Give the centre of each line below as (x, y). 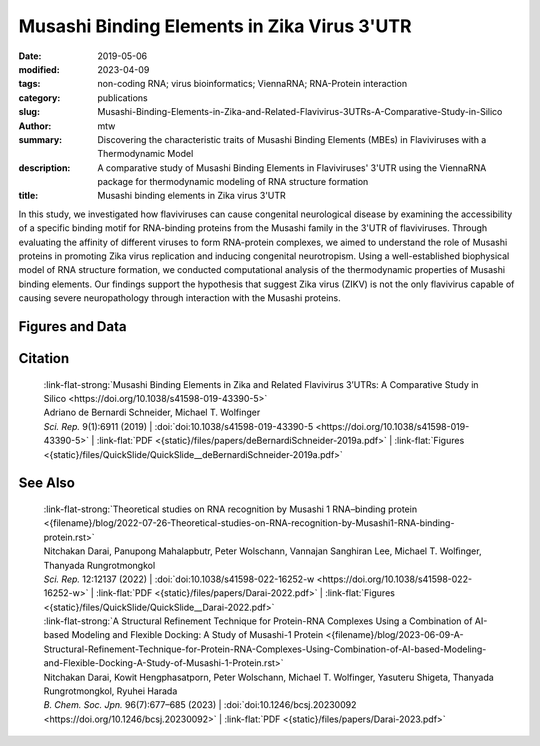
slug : (29, 112)
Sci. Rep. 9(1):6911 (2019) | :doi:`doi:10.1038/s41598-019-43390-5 (178, 426)
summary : (40, 139)
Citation (44, 358)
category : (39, 97)
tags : (29, 84)
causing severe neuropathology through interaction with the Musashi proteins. (179, 298)
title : (28, 196)
